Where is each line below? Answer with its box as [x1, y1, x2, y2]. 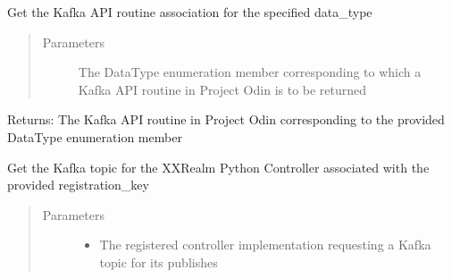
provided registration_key [7, 175, 149, 194]
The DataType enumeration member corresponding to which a [78, 63, 422, 81]
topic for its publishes [99, 252, 218, 271]
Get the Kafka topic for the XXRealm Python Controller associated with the [7, 157, 430, 176]
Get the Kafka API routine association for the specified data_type [7, 3, 372, 21]
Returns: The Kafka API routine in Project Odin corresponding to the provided [7, 110, 445, 129]
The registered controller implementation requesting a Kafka [99, 235, 431, 254]
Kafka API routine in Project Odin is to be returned [78, 80, 367, 98]
